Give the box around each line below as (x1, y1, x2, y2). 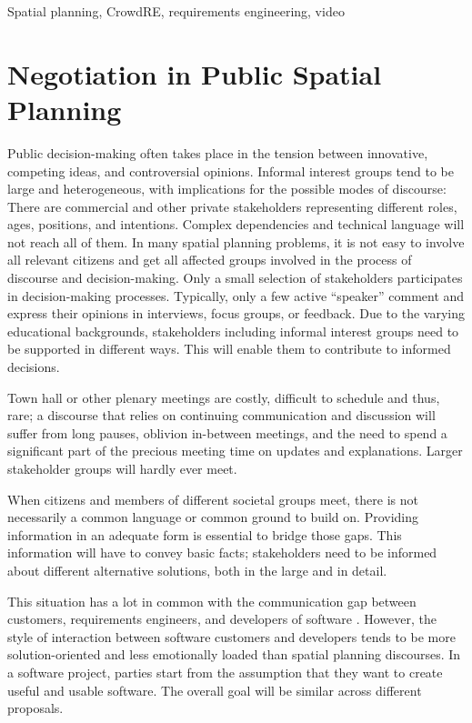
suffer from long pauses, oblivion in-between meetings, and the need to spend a (7, 423, 447, 442)
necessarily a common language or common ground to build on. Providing (7, 507, 419, 527)
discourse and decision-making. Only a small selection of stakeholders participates (7, 268, 463, 287)
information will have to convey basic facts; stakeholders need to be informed (7, 543, 437, 562)
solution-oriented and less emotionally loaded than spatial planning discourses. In (7, 645, 461, 664)
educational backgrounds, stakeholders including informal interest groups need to (7, 321, 459, 340)
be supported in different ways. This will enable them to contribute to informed (7, 339, 451, 358)
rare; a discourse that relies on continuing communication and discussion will (7, 406, 436, 425)
